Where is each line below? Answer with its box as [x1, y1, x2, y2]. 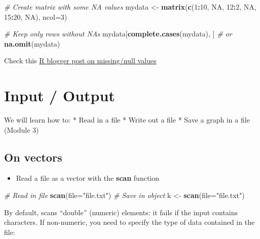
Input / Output [4, 85, 115, 106]
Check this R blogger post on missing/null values [4, 55, 157, 66]
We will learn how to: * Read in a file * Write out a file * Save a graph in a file [4, 114, 250, 125]
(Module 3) [4, 124, 39, 135]
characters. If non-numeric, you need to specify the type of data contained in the [4, 217, 255, 227]
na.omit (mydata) [4, 38, 60, 49]
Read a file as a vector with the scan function [16, 173, 160, 183]
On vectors [4, 149, 62, 165]
